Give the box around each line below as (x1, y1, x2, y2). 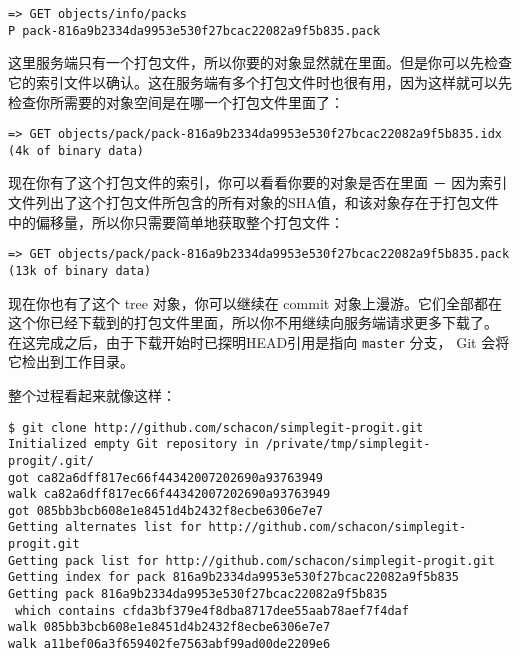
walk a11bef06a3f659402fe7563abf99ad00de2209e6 (8, 637, 331, 652)
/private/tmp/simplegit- (265, 437, 431, 452)
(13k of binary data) (8, 263, 152, 278)
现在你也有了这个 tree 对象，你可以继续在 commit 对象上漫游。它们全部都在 (8, 292, 502, 313)
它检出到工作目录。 (8, 351, 134, 372)
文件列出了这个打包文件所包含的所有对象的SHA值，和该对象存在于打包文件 (8, 192, 499, 212)
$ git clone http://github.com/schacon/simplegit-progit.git (8, 420, 424, 435)
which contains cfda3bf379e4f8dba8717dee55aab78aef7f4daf (15, 603, 409, 618)
